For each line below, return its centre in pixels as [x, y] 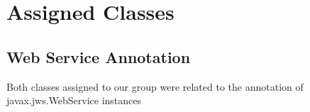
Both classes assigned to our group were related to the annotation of [155, 86]
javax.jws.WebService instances [74, 100]
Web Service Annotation [99, 56]
